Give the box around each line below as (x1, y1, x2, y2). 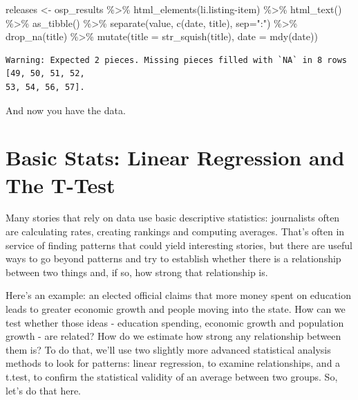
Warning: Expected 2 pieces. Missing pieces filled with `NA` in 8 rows (6, 55, 347, 65)
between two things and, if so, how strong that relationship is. (6, 264, 268, 279)
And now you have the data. (6, 102, 126, 117)
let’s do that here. (6, 383, 82, 397)
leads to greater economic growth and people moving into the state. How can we (6, 302, 346, 316)
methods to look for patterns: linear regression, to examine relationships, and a (6, 356, 341, 370)
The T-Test (6, 170, 115, 199)
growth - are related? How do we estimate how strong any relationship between (6, 329, 341, 343)
